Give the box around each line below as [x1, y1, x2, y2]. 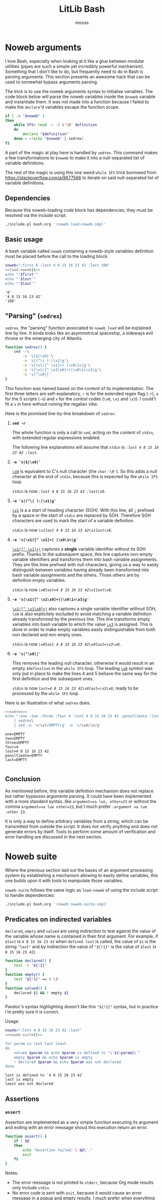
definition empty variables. [12, 577, 66, 583]
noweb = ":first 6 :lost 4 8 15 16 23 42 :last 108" [5, 263, 110, 268]
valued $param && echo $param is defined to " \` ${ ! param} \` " [14, 1050, 141, 1055]
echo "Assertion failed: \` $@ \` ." [22, 1148, 93, 1153]
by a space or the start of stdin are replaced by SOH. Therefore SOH [12, 512, 151, 518]
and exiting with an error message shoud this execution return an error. [5, 1125, 148, 1130]
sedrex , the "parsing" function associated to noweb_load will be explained [5, 324, 151, 331]
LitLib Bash [59, 3, 105, 15]
